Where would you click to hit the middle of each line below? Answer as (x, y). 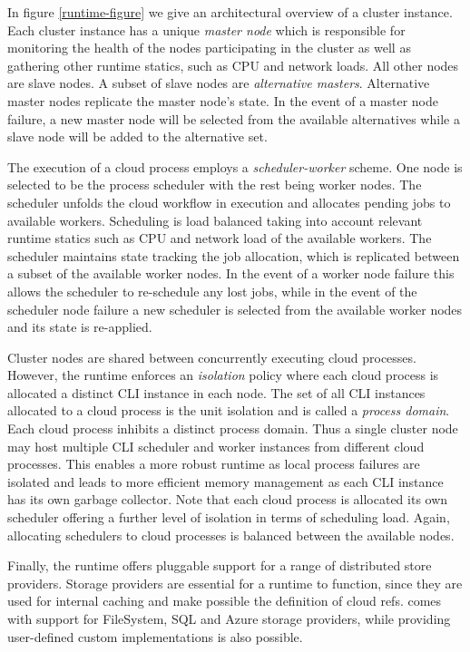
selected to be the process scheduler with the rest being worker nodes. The (215, 185)
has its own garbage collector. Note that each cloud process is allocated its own (228, 499)
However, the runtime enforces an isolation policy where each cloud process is (223, 375)
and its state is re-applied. (80, 327)
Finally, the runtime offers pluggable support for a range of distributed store (220, 565)
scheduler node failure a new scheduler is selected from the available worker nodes (235, 309)
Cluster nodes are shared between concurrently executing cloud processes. (212, 357)
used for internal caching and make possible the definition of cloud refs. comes (225, 601)
